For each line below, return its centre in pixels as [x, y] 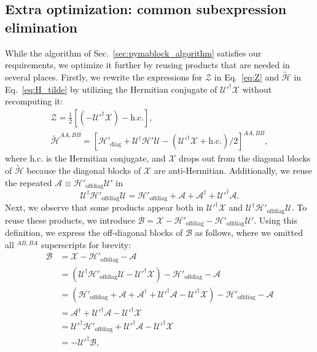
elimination [41, 27]
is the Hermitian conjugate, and [106, 158]
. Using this [276, 220]
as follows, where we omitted [249, 233]
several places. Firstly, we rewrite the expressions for [104, 77]
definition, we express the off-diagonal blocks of [94, 233]
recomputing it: [34, 101]
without [257, 89]
